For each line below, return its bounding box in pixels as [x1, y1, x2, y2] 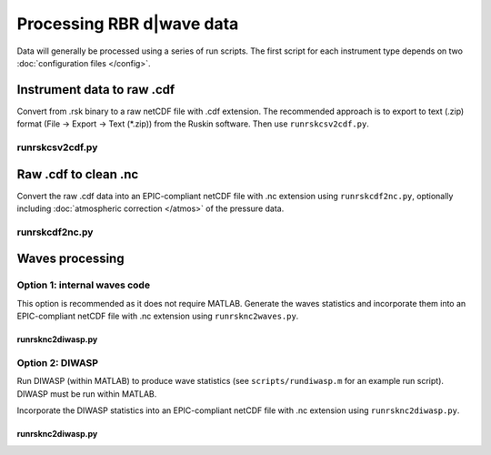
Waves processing [16, 251, 125, 267]
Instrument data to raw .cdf [16, 82, 175, 97]
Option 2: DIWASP [16, 356, 99, 369]
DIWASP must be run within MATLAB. [16, 388, 157, 399]
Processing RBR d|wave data [16, 14, 239, 34]
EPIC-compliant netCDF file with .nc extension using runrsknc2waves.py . [16, 310, 299, 322]
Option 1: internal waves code [16, 278, 150, 291]
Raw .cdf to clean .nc [16, 167, 139, 182]
